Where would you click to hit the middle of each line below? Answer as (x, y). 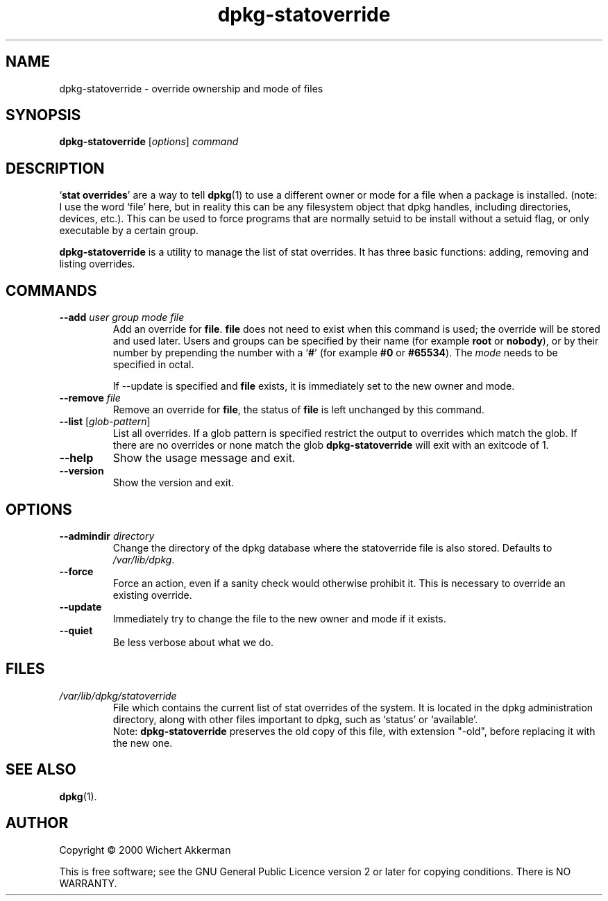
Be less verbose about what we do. (193, 642)
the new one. (143, 743)
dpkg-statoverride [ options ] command (149, 142)
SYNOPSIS (43, 115)
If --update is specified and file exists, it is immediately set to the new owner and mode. (314, 386)
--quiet (76, 630)
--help (76, 458)
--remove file (90, 398)
